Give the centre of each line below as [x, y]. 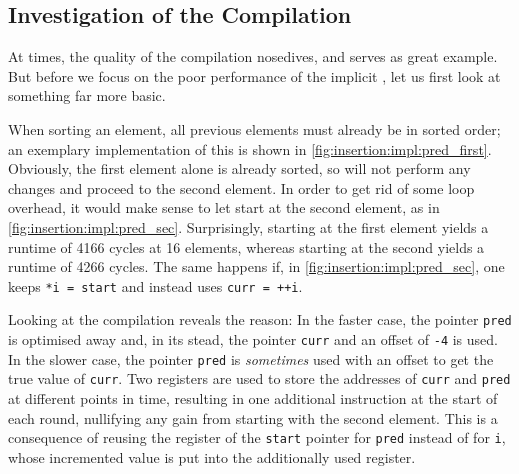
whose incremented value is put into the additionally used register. [212, 456]
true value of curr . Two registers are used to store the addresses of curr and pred [259, 378]
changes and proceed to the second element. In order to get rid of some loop [241, 187]
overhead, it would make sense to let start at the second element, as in [224, 207]
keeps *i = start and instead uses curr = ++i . [155, 285]
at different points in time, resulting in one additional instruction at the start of [253, 398]
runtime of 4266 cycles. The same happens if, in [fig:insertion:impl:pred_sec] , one [256, 266]
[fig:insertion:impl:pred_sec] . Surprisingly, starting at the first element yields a [248, 226]
